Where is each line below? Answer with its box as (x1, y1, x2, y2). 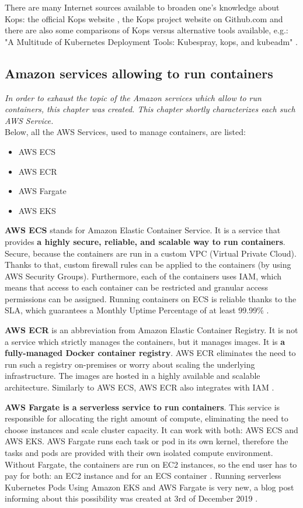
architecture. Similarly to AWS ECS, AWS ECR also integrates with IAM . (5, 381, 274, 393)
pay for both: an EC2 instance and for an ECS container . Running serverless (5, 469, 281, 482)
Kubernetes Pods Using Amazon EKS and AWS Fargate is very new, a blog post (5, 481, 294, 493)
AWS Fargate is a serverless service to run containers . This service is (5, 400, 280, 413)
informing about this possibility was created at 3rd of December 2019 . (5, 492, 258, 504)
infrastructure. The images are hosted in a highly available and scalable (5, 369, 260, 382)
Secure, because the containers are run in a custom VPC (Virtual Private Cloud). (5, 247, 297, 259)
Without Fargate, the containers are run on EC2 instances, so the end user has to (5, 458, 297, 470)
